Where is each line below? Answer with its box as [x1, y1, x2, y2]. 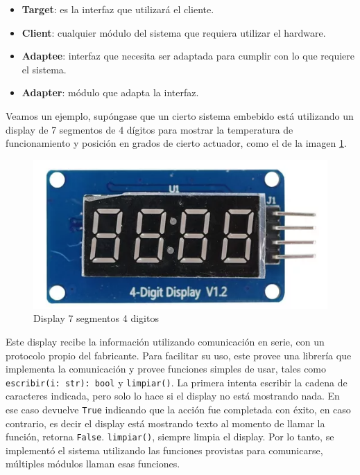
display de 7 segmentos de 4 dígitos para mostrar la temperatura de [6, 122, 293, 136]
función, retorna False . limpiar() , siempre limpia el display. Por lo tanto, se [6, 429, 334, 444]
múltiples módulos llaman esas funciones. [6, 456, 180, 471]
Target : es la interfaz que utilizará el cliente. [22, 2, 214, 16]
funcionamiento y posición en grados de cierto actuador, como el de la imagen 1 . [6, 136, 347, 150]
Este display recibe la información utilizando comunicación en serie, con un [6, 334, 325, 348]
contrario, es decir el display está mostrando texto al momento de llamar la [6, 415, 325, 430]
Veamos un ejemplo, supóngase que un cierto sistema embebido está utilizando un [6, 108, 354, 123]
